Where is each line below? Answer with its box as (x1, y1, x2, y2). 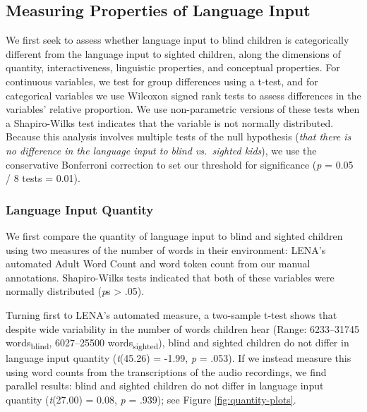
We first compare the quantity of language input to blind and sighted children (6, 228, 343, 243)
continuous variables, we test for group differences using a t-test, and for (6, 73, 318, 88)
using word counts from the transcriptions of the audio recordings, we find (6, 364, 327, 379)
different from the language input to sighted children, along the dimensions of (6, 46, 341, 61)
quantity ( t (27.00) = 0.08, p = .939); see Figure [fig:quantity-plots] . (6, 392, 296, 407)
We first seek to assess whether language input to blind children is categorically (6, 32, 349, 47)
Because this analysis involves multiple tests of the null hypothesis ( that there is (6, 129, 351, 144)
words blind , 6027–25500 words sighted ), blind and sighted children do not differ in (6, 335, 349, 351)
